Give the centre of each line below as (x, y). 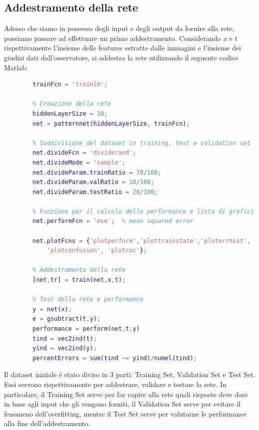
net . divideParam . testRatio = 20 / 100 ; (95, 192)
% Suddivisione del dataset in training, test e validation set (141, 143)
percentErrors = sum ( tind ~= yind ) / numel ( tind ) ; (115, 358)
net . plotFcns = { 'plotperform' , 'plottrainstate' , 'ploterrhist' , (142, 241)
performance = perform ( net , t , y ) (86, 329)
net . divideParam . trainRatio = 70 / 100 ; (97, 172)
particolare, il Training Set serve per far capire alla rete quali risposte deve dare (126, 394)
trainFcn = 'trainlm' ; (70, 85)
